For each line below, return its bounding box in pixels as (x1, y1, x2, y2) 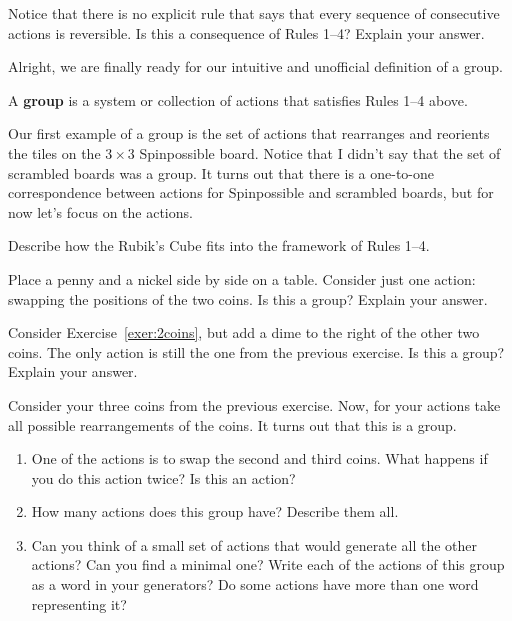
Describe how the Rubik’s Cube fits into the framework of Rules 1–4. (8, 235, 430, 256)
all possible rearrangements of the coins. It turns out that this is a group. (8, 414, 457, 435)
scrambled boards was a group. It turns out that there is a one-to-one (8, 162, 435, 183)
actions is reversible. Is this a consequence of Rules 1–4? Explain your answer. (8, 22, 485, 43)
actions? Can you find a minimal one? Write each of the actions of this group (31, 554, 505, 575)
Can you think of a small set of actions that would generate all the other (31, 534, 477, 555)
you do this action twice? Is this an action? (31, 467, 296, 488)
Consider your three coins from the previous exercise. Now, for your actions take (8, 394, 501, 415)
